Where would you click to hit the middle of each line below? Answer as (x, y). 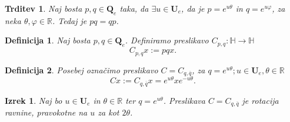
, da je (193, 8)
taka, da (134, 8)
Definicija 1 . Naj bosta (48, 40)
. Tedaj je (69, 20)
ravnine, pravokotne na (46, 112)
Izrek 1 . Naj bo (34, 100)
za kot (109, 112)
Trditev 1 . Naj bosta (44, 8)
